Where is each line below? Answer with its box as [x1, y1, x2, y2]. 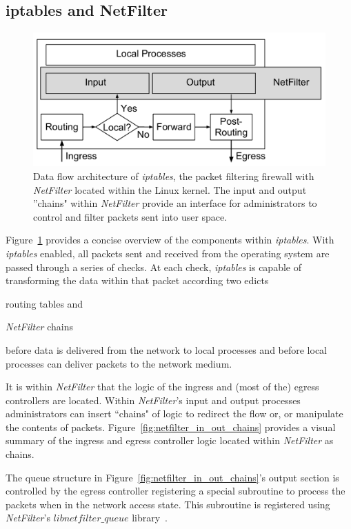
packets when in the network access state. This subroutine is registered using [6, 497, 330, 511]
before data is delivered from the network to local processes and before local [6, 342, 328, 357]
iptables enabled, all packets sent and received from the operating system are [6, 246, 330, 260]
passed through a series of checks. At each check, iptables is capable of [6, 259, 301, 274]
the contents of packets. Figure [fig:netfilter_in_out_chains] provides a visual [6, 419, 336, 434]
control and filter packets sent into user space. [33, 209, 228, 223]
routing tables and [6, 296, 83, 310]
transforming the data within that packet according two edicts [6, 273, 269, 288]
